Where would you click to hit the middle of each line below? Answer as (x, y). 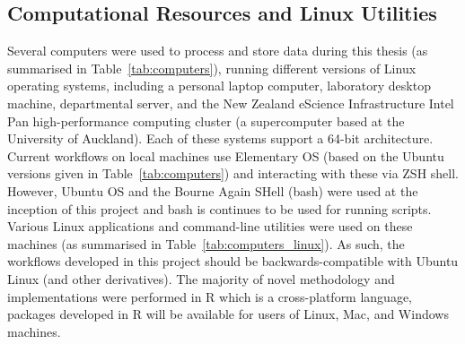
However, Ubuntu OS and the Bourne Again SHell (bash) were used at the (213, 190)
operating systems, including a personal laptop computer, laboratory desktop (219, 86)
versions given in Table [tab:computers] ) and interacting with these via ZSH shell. (233, 173)
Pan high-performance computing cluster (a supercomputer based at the (206, 120)
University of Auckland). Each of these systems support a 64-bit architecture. (220, 138)
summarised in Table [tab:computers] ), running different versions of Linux (212, 68)
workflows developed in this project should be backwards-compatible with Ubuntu (233, 261)
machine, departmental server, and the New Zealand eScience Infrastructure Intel (231, 103)
